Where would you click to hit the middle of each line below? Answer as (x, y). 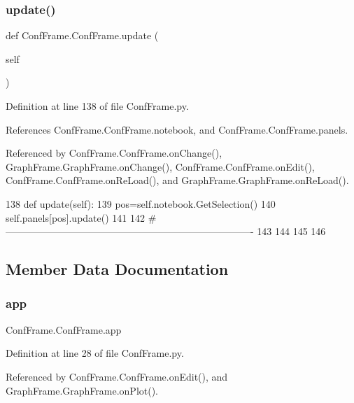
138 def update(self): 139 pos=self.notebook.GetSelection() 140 (141, 203)
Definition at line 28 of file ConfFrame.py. (95, 353)
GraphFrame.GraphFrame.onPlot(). (82, 390)
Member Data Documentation (117, 269)
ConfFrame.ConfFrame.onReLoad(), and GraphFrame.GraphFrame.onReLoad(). (177, 180)
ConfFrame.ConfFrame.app (64, 329)
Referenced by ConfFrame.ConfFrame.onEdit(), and (117, 376)
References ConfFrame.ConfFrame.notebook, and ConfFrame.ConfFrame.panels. (177, 129)
